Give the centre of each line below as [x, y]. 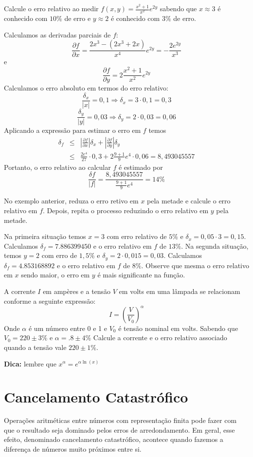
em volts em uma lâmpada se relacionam [180, 291]
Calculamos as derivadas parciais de [57, 34]
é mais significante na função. [141, 275]
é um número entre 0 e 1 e [68, 328]
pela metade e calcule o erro [189, 201]
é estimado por [141, 167]
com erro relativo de [137, 236]
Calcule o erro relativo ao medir [51, 8]
